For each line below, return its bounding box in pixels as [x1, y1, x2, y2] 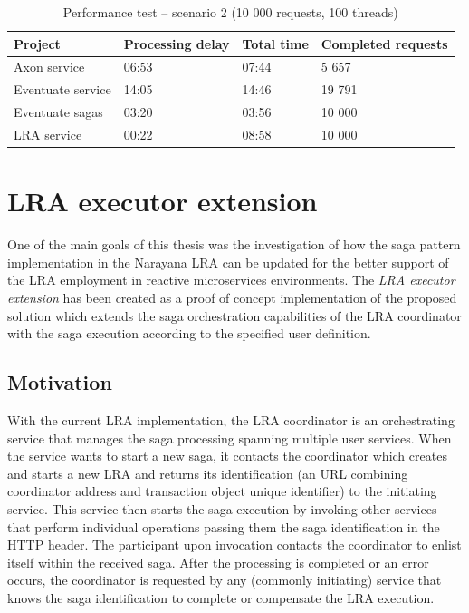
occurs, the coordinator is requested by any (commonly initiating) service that [7, 570, 442, 589]
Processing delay [123, 34, 230, 53]
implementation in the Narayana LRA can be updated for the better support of [7, 252, 449, 271]
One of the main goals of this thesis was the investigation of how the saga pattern [7, 235, 461, 254]
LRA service [14, 124, 82, 143]
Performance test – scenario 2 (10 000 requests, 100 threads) [62, 3, 398, 21]
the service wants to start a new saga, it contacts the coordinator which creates [7, 446, 447, 465]
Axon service [14, 57, 85, 76]
